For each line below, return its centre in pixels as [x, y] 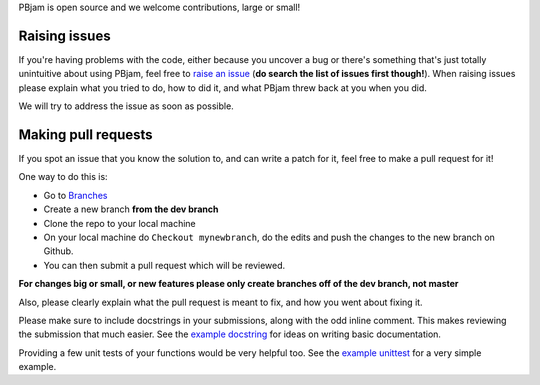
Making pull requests [86, 134]
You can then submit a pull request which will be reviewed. [164, 265]
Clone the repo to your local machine [120, 223]
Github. [58, 251]
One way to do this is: [63, 177]
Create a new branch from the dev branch [131, 209]
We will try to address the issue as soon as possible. [126, 106]
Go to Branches [75, 195]
